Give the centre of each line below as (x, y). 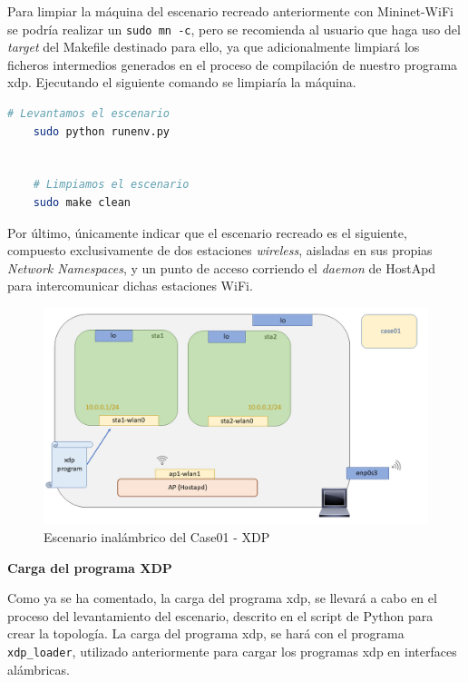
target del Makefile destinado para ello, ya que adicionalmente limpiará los (214, 47)
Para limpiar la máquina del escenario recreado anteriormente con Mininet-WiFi (230, 11)
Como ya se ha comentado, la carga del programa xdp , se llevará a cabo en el (222, 598)
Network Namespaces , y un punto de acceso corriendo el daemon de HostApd (222, 267)
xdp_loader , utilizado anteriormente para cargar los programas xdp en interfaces (232, 652)
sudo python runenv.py (101, 131)
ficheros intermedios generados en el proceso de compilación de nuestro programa (233, 64)
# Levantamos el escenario (88, 114)
